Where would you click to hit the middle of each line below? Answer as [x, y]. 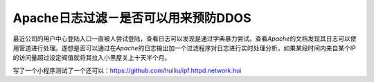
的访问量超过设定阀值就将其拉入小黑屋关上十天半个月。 [92, 58]
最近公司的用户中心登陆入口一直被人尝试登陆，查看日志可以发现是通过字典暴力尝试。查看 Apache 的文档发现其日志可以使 [185, 39]
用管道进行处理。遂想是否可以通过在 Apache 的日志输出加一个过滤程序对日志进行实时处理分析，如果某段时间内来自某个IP [184, 48]
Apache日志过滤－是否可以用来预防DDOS [132, 18]
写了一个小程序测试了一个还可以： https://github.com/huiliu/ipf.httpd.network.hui [127, 70]
